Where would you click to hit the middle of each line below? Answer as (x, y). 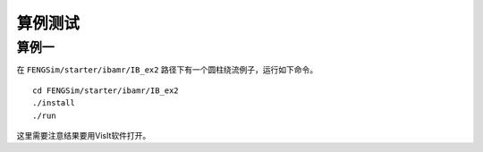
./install (54, 103)
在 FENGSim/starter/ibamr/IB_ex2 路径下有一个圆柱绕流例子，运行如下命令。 (167, 70)
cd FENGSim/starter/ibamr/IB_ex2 (106, 90)
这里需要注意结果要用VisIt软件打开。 (84, 135)
